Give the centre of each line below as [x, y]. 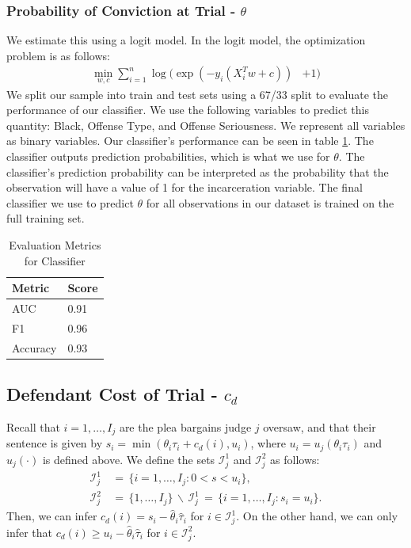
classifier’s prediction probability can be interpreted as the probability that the [198, 171]
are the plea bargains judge [185, 427]
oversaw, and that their [320, 427]
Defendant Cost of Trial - [112, 394]
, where [268, 443]
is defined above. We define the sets [129, 459]
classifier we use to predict [70, 202]
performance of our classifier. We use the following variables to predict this [188, 110]
